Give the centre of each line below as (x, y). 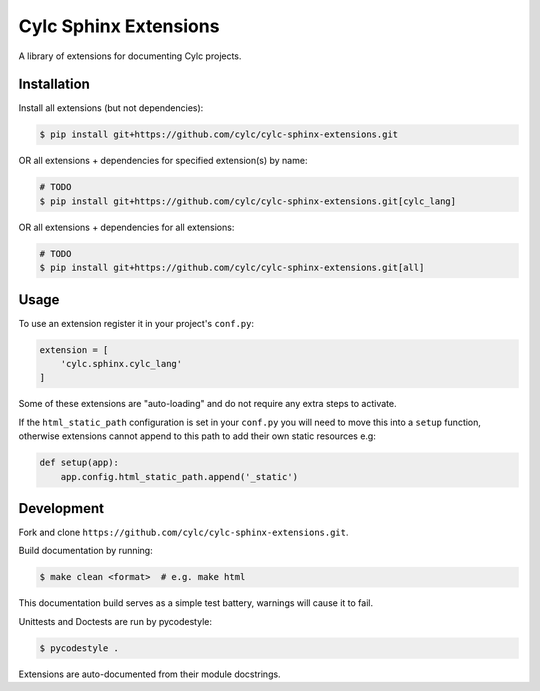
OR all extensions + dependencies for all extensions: (126, 227)
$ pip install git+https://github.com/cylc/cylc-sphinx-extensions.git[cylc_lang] (248, 201)
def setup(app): (79, 463)
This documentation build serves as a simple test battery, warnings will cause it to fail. (196, 603)
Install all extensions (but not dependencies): (111, 108)
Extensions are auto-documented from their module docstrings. (149, 674)
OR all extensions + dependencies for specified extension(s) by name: (163, 161)
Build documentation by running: (86, 551)
